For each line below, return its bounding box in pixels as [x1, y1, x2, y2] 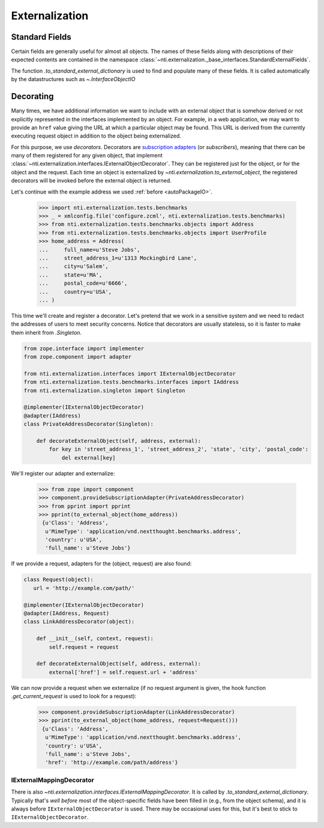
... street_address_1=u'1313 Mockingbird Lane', [38, 254, 197, 261]
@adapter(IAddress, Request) [23, 610, 110, 616]
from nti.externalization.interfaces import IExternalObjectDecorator [23, 370, 236, 377]
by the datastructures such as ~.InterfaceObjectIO [11, 76, 136, 83]
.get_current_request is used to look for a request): [11, 693, 137, 700]
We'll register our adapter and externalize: [11, 469, 115, 477]
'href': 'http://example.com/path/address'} [45, 759, 178, 766]
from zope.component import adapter [23, 353, 132, 361]
